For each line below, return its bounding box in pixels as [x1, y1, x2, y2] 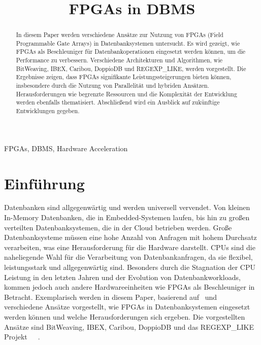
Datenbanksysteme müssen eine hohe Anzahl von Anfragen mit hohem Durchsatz [4, 232, 257, 243]
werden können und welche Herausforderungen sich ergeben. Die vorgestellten [4, 311, 245, 322]
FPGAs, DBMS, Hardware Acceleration [4, 143, 128, 153]
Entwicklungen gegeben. [16, 107, 80, 115]
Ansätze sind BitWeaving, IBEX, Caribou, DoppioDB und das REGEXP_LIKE [4, 321, 254, 332]
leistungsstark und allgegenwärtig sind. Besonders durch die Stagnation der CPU [4, 262, 255, 272]
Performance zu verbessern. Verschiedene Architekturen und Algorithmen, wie [16, 56, 223, 64]
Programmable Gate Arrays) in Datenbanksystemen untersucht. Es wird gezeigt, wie [16, 39, 240, 47]
